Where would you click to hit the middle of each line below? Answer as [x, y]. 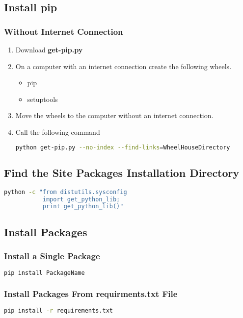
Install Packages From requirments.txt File [91, 294]
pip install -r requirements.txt [58, 311]
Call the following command [58, 132]
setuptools [42, 99]
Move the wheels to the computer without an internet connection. [114, 115]
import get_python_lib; [81, 199]
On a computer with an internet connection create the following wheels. [123, 66]
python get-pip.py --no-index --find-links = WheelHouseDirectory [123, 147]
